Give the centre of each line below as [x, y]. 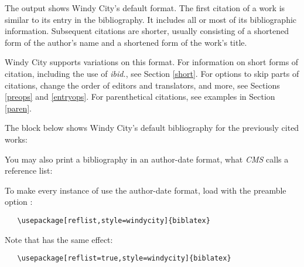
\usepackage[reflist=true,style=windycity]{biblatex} [124, 258]
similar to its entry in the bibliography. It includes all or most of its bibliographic [151, 19]
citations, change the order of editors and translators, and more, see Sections [142, 85]
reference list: [29, 170]
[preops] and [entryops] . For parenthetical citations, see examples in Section [140, 97]
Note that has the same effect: [59, 239]
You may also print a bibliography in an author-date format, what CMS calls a [147, 159]
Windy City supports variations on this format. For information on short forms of [152, 62]
